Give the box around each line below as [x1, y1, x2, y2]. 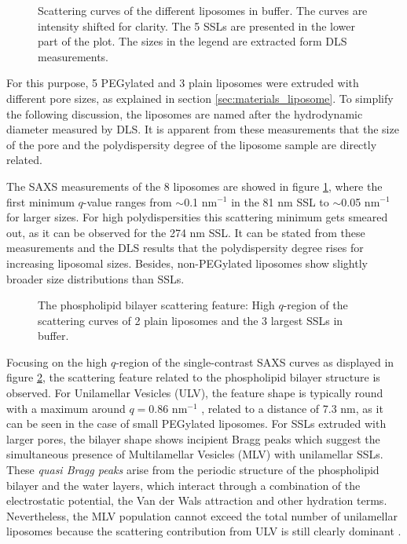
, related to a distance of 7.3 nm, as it [201, 400, 383, 416]
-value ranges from [82, 193, 172, 210]
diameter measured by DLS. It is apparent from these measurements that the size [6, 121, 399, 137]
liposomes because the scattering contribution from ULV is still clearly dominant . [6, 523, 401, 539]
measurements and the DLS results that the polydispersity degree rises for [6, 239, 364, 256]
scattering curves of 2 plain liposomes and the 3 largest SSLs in [38, 312, 343, 328]
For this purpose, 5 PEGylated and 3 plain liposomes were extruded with [6, 75, 359, 91]
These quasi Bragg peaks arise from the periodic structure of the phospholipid [6, 462, 379, 478]
